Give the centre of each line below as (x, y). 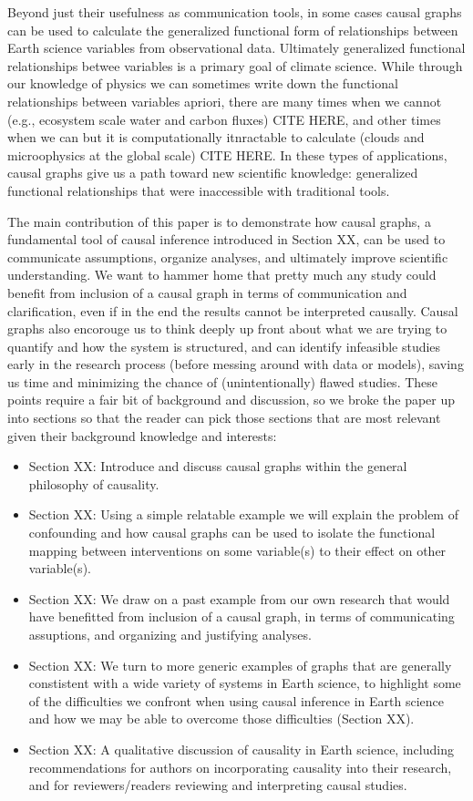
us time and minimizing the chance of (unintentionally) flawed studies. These (223, 381)
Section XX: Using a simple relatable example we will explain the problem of (243, 514)
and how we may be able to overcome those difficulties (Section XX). (221, 719)
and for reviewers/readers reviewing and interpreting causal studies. (218, 785)
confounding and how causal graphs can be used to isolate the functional (232, 533)
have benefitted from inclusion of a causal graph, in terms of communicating (242, 616)
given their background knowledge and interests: (142, 435)
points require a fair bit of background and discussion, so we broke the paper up (231, 400)
